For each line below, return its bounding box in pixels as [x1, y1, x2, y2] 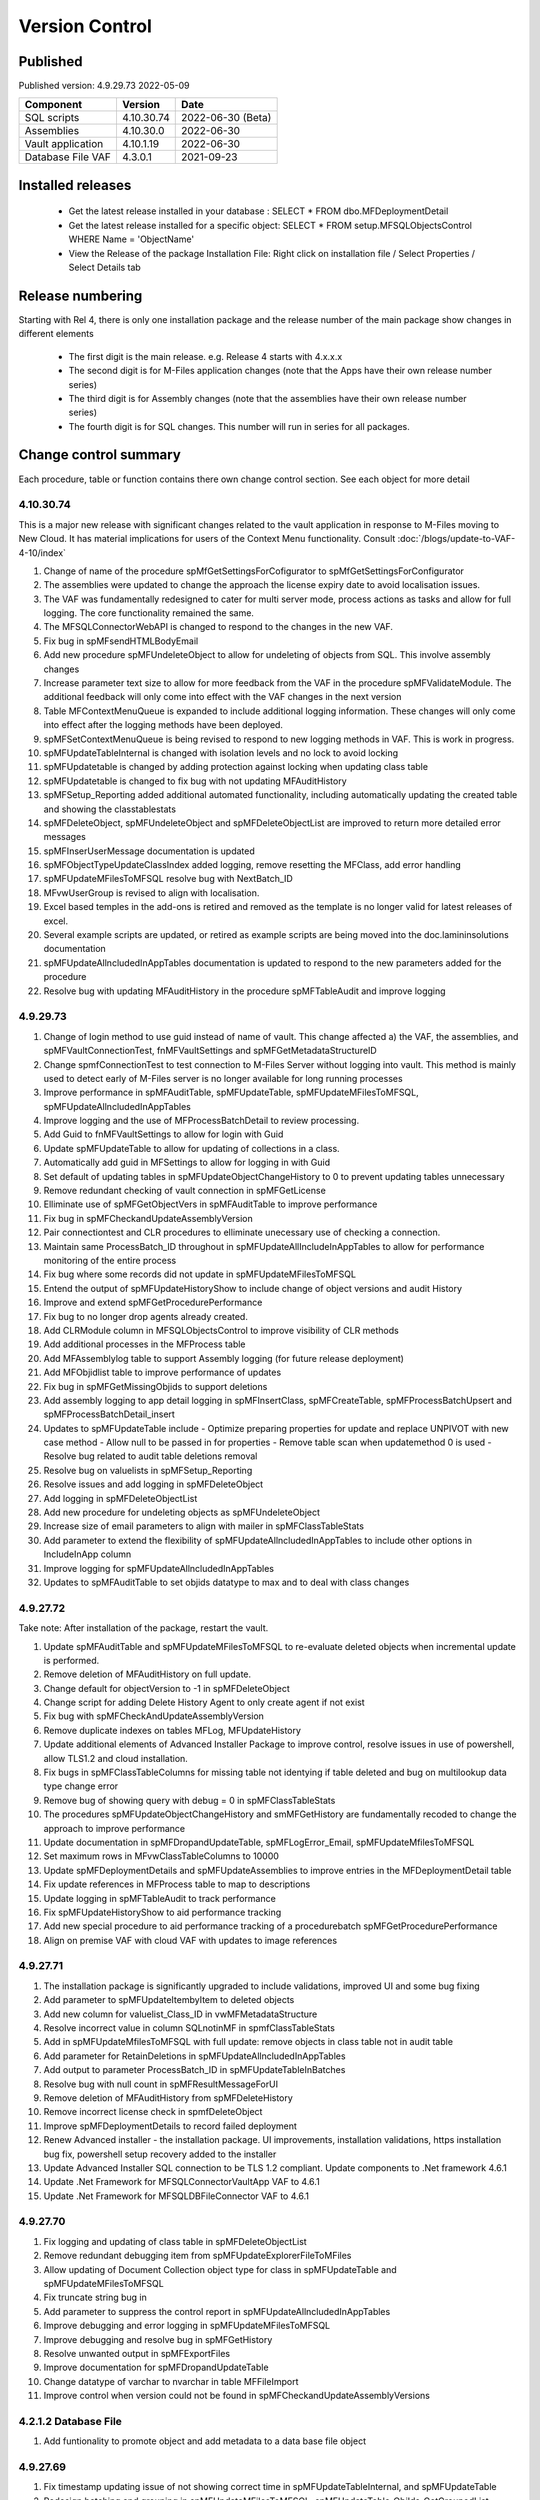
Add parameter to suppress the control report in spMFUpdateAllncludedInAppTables [43, 2305, 391, 2317]
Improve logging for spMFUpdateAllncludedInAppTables [43, 1562, 275, 1574]
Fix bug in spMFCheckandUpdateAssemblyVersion [43, 1212, 254, 1224]
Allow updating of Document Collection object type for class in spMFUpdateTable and [43, 2263, 397, 2275]
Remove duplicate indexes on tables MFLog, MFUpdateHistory [43, 1724, 302, 1736]
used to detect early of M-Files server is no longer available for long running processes [43, 1072, 404, 1084]
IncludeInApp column [43, 1548, 132, 1560]
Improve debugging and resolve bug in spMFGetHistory [43, 2333, 273, 2345]
